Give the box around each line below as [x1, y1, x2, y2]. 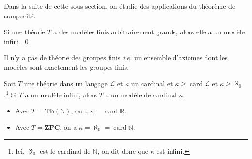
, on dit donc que [97, 145, 148, 156]
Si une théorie [4, 27, 45, 37]
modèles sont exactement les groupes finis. [4, 62, 129, 72]
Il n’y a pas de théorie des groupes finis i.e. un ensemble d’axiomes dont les [4, 52, 228, 63]
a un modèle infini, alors [25, 89, 97, 99]
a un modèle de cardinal [105, 89, 177, 99]
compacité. [4, 10, 36, 20]
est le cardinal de [40, 145, 91, 156]
